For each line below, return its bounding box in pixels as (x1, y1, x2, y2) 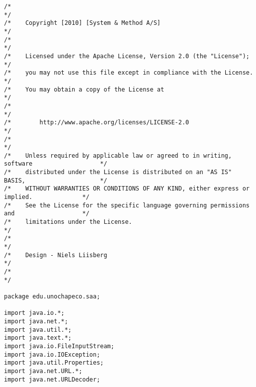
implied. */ (4, 193, 89, 201)
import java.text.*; (4, 334, 72, 342)
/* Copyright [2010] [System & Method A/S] (4, 19, 161, 27)
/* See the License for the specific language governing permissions (4, 201, 250, 209)
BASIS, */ (4, 177, 107, 184)
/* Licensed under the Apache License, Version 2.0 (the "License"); (4, 52, 250, 60)
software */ (4, 160, 107, 168)
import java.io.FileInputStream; (4, 342, 114, 350)
